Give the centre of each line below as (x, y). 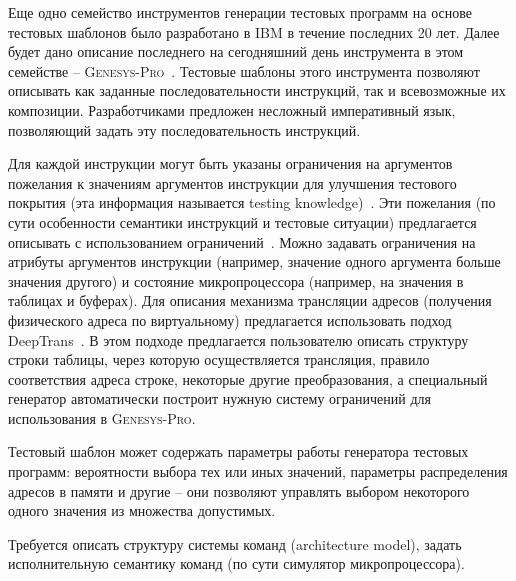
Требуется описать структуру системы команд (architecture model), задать (235, 543)
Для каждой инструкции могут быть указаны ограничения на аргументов (230, 163)
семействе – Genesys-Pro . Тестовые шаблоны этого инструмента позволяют (244, 70)
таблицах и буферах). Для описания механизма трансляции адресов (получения (250, 300)
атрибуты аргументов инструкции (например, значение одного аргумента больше (254, 261)
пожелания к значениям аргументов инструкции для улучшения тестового (232, 182)
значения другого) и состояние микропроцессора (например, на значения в (236, 280)
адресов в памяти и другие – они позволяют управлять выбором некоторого (239, 490)
